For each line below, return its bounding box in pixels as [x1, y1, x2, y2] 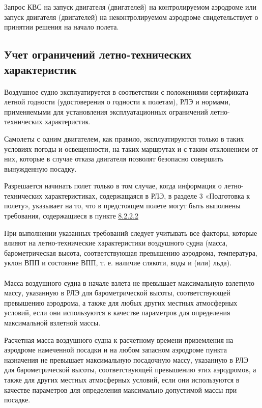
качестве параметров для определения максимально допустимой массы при [4, 384, 237, 395]
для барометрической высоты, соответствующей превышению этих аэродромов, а [4, 364, 256, 375]
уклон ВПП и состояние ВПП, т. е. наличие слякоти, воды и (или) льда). [4, 257, 232, 268]
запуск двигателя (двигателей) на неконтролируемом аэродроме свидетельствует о [4, 11, 258, 22]
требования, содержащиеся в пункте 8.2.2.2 [4, 210, 138, 221]
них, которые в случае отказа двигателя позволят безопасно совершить [4, 153, 223, 164]
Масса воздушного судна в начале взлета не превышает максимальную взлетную [4, 277, 254, 288]
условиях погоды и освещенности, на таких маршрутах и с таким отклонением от [4, 143, 258, 154]
